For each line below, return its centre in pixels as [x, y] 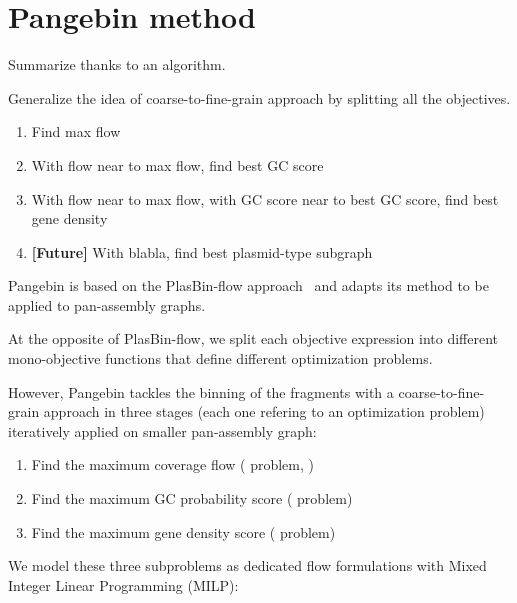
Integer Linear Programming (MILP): [123, 584]
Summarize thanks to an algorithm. [117, 64]
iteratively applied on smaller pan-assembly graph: [162, 430]
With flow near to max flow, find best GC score [177, 164]
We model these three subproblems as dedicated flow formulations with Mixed [247, 565]
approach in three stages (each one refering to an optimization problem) [264, 411]
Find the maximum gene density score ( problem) [183, 531]
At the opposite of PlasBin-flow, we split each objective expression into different [253, 338]
